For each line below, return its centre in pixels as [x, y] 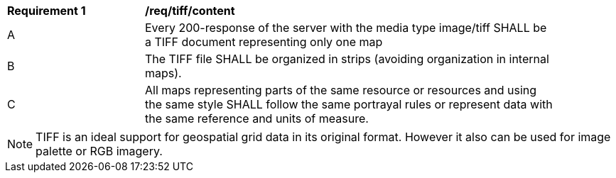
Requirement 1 [47, 11]
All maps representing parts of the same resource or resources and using [341, 90]
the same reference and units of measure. [257, 118]
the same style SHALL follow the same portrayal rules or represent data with [349, 104]
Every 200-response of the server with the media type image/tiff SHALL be [346, 28]
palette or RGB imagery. [99, 151]
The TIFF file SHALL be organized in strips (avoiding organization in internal [347, 59]
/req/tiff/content [190, 11]
